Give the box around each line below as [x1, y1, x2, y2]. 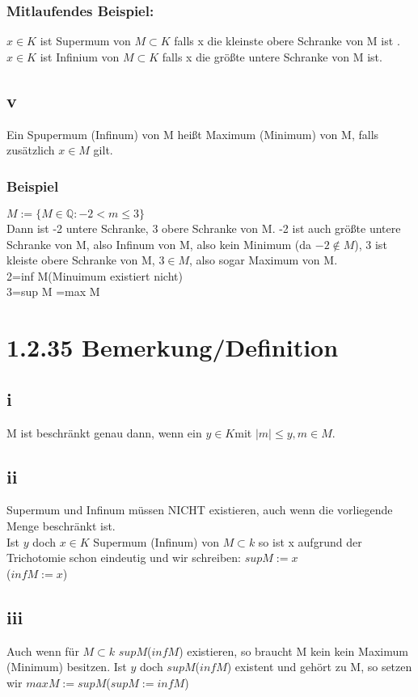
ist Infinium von [40, 48, 120, 65]
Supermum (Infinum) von [93, 533, 219, 550]
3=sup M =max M [6, 283, 100, 300]
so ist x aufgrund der [258, 533, 362, 550]
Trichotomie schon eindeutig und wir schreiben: [6, 549, 242, 566]
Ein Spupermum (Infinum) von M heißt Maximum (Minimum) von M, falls [6, 125, 379, 142]
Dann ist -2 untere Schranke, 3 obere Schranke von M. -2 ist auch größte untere [6, 220, 401, 237]
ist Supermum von [40, 32, 131, 49]
